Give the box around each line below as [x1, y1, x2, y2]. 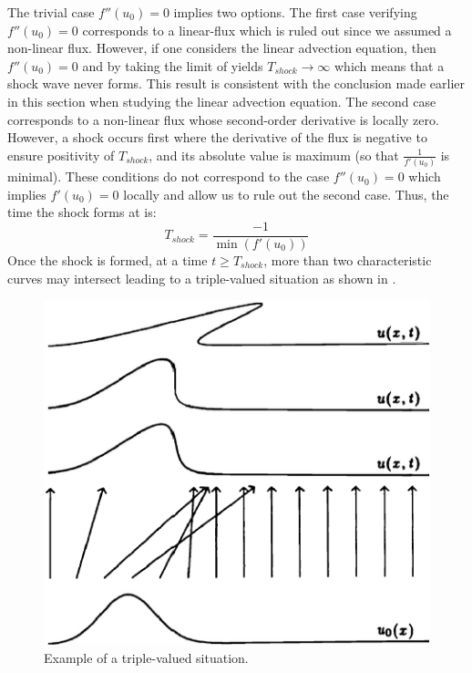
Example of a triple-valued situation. [44, 647, 249, 667]
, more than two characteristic [263, 250, 432, 269]
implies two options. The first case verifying [173, 3, 417, 21]
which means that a [333, 56, 445, 75]
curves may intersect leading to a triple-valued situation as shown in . [7, 268, 396, 287]
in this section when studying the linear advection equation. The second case [7, 91, 436, 110]
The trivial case [7, 3, 95, 21]
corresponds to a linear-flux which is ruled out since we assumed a [82, 20, 452, 39]
